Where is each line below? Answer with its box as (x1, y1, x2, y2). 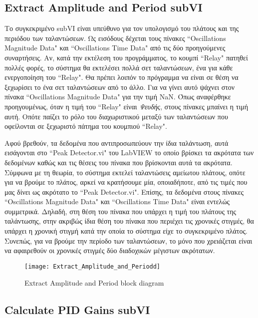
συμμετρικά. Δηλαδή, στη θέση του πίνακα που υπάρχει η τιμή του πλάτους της (4, 206, 237, 216)
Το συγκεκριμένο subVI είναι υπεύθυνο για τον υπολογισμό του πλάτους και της (4, 23, 239, 33)
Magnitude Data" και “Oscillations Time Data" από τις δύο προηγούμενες (4, 42, 226, 53)
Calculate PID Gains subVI (4, 302, 150, 317)
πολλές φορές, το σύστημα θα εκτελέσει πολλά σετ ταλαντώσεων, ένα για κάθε (4, 62, 233, 72)
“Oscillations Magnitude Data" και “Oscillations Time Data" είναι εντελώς (4, 196, 230, 207)
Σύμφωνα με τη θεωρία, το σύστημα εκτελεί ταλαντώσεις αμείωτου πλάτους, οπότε (4, 167, 246, 177)
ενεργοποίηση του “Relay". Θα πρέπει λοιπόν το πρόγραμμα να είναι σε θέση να (4, 72, 239, 82)
